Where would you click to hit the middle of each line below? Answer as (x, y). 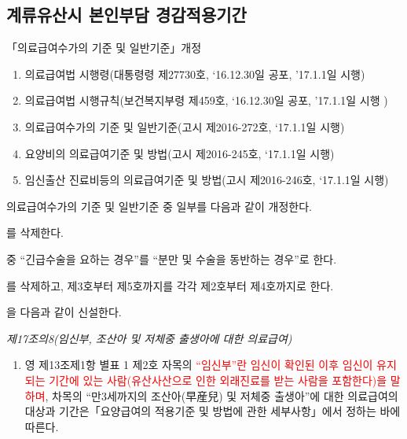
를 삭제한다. (35, 232)
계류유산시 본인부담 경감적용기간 (126, 15)
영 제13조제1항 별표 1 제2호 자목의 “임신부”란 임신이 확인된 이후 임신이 (199, 365)
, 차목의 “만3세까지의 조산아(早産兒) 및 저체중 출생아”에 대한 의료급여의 (222, 395)
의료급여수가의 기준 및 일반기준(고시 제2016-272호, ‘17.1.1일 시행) (185, 126)
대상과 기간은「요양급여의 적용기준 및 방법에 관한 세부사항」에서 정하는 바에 (213, 411)
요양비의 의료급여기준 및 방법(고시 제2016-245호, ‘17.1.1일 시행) (180, 153)
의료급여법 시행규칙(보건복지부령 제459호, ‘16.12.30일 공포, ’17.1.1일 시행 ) (206, 100)
